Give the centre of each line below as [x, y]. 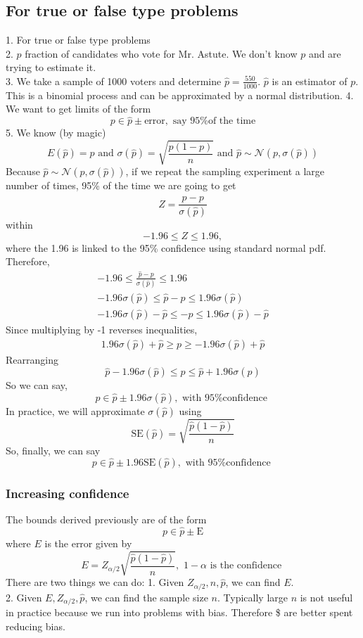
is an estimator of [310, 81]
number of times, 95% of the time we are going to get [121, 185]
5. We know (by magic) [56, 133]
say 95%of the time [214, 121]
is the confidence [246, 566]
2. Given [24, 597]
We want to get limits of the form [78, 109]
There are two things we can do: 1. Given [95, 582]
